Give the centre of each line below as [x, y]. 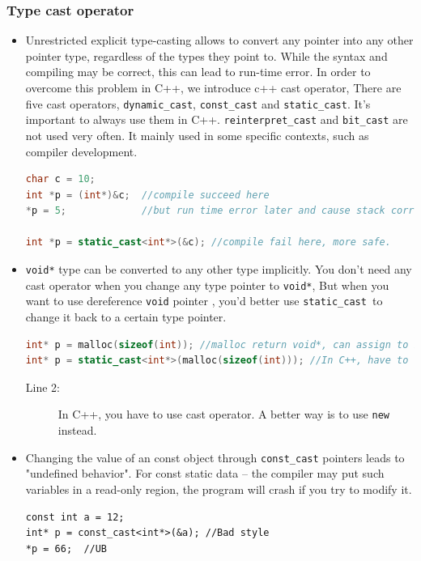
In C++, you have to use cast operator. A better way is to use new [223, 414]
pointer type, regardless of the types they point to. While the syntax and [206, 55]
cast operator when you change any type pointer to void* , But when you [207, 285]
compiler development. [81, 151]
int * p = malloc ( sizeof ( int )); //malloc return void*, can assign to [217, 344]
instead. [77, 430]
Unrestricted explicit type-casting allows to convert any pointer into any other [219, 40]
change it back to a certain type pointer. [126, 317]
